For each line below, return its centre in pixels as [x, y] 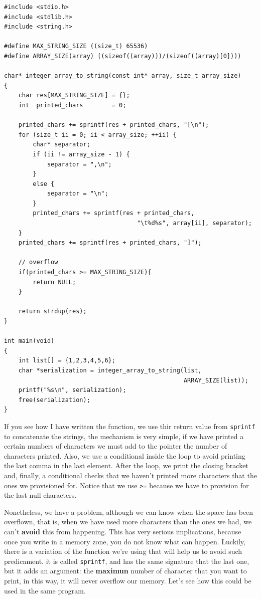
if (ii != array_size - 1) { [81, 154]
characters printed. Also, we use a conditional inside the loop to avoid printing [125, 455]
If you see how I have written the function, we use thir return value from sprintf [130, 426]
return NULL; [54, 282]
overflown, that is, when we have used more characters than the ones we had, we [128, 522]
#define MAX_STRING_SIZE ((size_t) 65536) [76, 46]
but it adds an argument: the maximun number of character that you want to [125, 571]
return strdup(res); [52, 312]
